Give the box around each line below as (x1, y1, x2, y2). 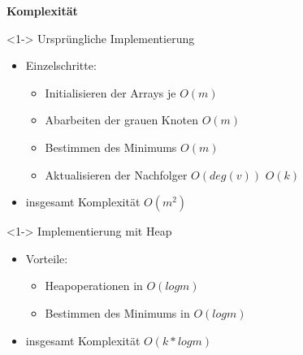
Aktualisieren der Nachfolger (45, 166, 188, 183)
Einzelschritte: (25, 57, 97, 74)
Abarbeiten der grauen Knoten (45, 111, 198, 128)
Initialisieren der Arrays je (45, 84, 176, 101)
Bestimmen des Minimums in (45, 304, 190, 321)
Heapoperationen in (45, 277, 143, 294)
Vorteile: (25, 249, 68, 266)
